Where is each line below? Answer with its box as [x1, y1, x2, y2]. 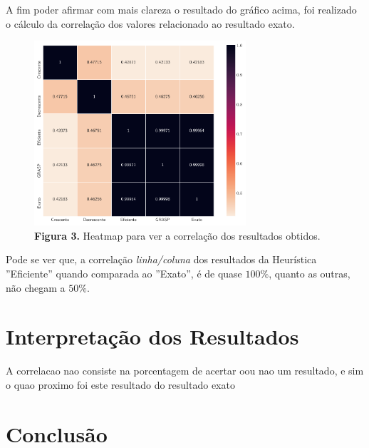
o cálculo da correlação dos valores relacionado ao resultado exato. [6, 16, 295, 31]
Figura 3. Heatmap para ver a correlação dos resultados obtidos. [34, 228, 321, 243]
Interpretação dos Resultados [6, 322, 299, 351]
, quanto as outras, [269, 265, 350, 280]
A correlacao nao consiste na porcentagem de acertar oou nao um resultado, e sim [6, 363, 364, 378]
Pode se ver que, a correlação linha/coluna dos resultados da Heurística [6, 252, 317, 267]
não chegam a [6, 280, 66, 295]
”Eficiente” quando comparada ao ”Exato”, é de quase [6, 265, 242, 280]
